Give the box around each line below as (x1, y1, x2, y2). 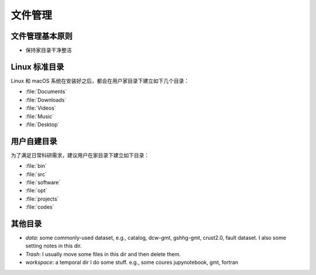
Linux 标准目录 (11, 62, 64, 72)
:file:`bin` (25, 162, 47, 169)
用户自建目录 (11, 136, 57, 146)
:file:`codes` (25, 203, 54, 211)
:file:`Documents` (25, 88, 67, 95)
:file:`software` (25, 179, 61, 186)
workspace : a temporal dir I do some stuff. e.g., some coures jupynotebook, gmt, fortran (25, 259, 238, 266)
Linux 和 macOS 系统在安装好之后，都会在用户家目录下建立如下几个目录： (11, 77, 190, 84)
